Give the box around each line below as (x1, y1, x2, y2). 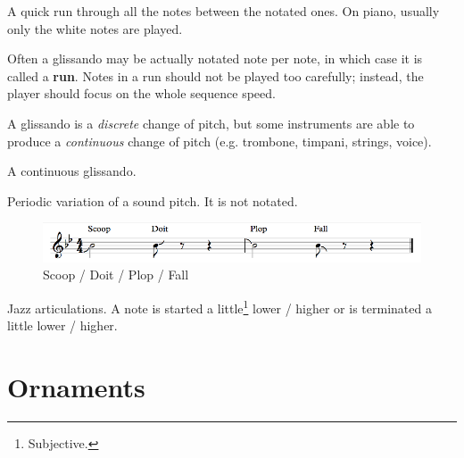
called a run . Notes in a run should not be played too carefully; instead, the (7, 66, 424, 85)
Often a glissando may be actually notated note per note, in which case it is (7, 49, 423, 68)
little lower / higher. (7, 316, 118, 335)
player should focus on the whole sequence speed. (7, 84, 276, 103)
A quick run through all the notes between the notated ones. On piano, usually (7, 2, 440, 20)
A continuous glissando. (7, 162, 137, 180)
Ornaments (7, 369, 145, 405)
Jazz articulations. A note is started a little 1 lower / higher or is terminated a (7, 296, 432, 317)
